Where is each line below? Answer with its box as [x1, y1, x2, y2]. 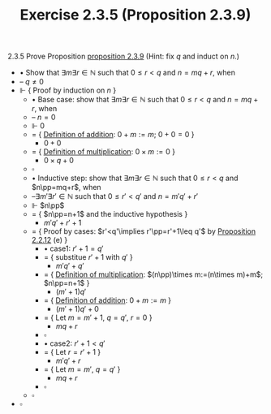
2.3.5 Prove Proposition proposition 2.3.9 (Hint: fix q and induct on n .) [7, 51, 240, 62]
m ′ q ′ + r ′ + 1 [43, 218, 82, 228]
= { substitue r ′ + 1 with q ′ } [43, 252, 133, 262]
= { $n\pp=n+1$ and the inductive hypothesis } [31, 209, 188, 219]
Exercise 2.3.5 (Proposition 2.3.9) [19, 6, 252, 24]
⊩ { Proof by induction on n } [19, 85, 117, 95]
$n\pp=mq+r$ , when [31, 183, 102, 192]
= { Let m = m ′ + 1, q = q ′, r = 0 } [43, 313, 153, 322]
